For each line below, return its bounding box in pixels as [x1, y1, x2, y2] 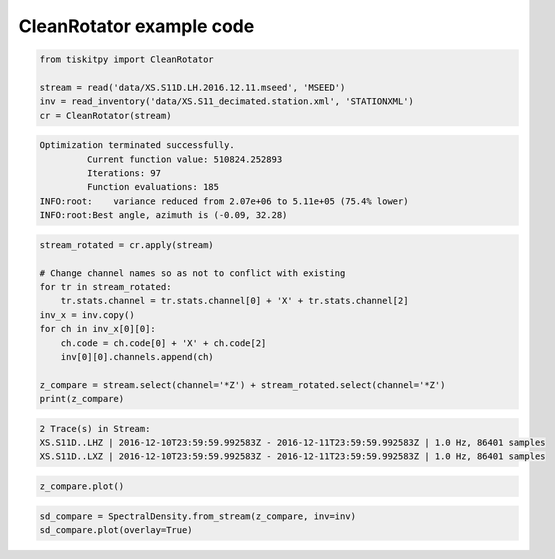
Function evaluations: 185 [86, 181, 220, 193]
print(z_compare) [39, 393, 125, 405]
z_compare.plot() [39, 481, 125, 492]
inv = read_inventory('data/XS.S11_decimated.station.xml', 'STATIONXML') [39, 96, 415, 107]
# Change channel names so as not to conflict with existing [39, 267, 346, 279]
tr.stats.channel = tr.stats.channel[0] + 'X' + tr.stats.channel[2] [60, 295, 409, 307]
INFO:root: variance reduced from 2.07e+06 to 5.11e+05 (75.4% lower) [39, 195, 409, 207]
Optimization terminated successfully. [39, 140, 235, 151]
